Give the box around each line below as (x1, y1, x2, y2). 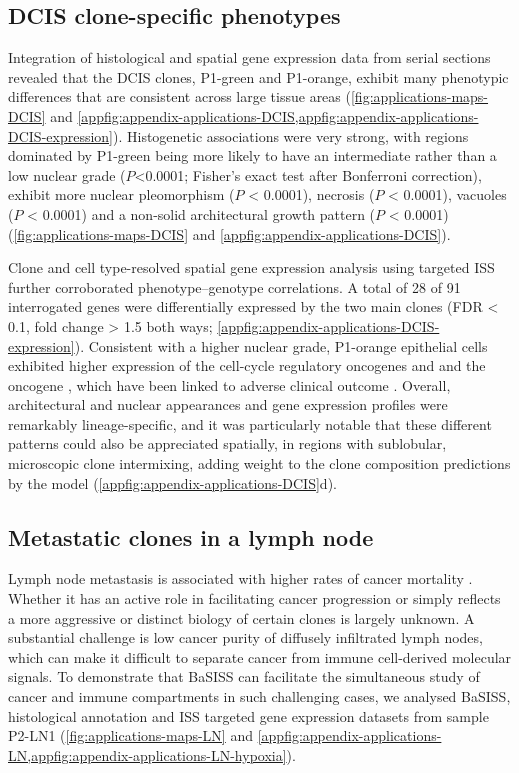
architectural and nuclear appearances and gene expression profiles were (8, 394, 448, 415)
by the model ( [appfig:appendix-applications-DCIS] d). (8, 472, 337, 493)
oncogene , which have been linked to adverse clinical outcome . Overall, (8, 374, 451, 395)
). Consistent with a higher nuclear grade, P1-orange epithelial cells (74, 335, 488, 356)
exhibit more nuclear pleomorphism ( (8, 184, 235, 205)
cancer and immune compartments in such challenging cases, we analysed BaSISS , (8, 686, 511, 707)
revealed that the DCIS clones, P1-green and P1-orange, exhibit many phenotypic (8, 66, 509, 87)
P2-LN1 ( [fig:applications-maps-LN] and (8, 725, 253, 746)
